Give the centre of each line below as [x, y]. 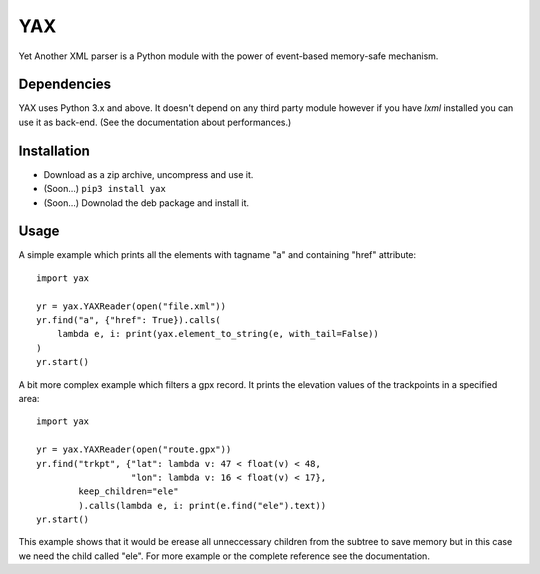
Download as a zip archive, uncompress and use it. [148, 174]
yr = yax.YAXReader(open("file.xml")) [131, 306]
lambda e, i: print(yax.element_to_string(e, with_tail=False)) [217, 334]
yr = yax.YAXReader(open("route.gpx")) [134, 449]
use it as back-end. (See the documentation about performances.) [155, 122]
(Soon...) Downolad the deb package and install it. [146, 202]
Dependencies [65, 84]
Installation [54, 150]
